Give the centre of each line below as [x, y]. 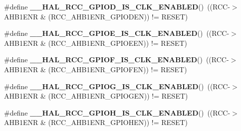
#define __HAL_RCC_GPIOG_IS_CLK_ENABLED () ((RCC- [117, 86]
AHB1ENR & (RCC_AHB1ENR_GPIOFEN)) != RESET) [96, 69]
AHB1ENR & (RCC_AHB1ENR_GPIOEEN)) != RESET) [96, 43]
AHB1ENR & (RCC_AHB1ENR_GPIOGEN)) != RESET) [96, 96]
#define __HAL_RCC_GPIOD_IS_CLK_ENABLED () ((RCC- [117, 6]
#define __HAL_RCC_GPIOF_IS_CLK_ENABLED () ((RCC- [117, 60]
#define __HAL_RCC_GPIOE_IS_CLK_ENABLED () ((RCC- [117, 33]
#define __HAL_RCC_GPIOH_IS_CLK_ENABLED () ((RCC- [117, 112]
